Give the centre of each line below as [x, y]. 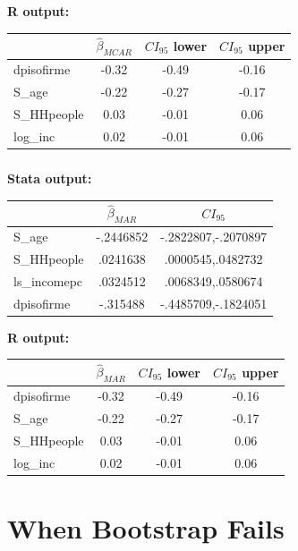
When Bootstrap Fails [146, 528]
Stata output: [50, 178]
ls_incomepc [48, 280]
